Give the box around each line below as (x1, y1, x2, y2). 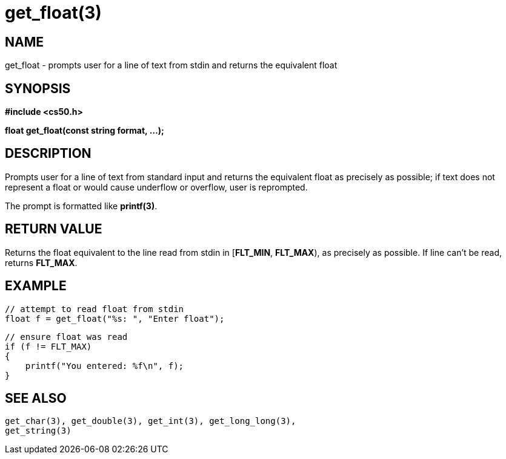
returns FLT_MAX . (5, 257, 78, 268)
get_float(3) (5, 2, 102, 23)
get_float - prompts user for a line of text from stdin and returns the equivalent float (5, 60, 338, 71)
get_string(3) (5, 426, 72, 436)
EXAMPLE (5, 278, 67, 294)
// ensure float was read (5, 331, 128, 342)
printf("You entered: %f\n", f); (25, 360, 184, 371)
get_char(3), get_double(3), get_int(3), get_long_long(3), (5, 416, 296, 426)
